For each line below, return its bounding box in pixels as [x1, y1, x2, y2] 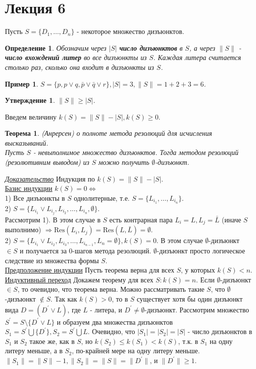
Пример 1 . [5, 78, 38, 89]
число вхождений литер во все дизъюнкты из [5, 52, 147, 62]
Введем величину [5, 111, 57, 122]
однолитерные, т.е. [74, 192, 130, 203]
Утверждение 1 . [5, 95, 55, 105]
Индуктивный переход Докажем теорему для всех [5, 274, 154, 284]
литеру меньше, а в [5, 345, 63, 356]
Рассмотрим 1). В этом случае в [5, 214, 101, 224]
